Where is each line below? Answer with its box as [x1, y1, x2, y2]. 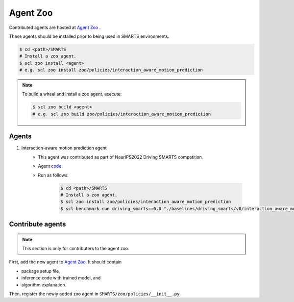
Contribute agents [9, 220, 66, 228]
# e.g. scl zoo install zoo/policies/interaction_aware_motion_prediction [19, 67, 203, 73]
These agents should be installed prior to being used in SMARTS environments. [9, 33, 170, 39]
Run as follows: [38, 172, 69, 178]
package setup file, [21, 268, 60, 274]
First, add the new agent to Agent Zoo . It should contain [9, 259, 122, 265]
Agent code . [38, 163, 63, 169]
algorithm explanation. [21, 282, 67, 288]
